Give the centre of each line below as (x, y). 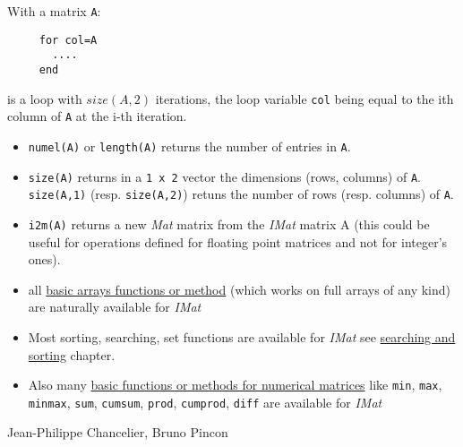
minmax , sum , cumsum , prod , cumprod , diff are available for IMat (205, 402)
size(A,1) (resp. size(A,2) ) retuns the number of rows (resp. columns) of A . (241, 194)
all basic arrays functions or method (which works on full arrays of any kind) (240, 289)
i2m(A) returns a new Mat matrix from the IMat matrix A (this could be (229, 223)
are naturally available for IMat (115, 307)
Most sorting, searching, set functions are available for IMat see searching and (242, 336)
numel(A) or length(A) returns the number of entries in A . (189, 146)
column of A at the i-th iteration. (97, 116)
